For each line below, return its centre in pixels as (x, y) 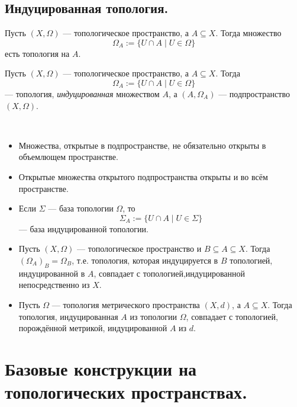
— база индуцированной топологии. (83, 228)
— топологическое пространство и (139, 249)
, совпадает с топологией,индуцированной (170, 273)
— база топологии (81, 208)
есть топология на (37, 53)
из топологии (154, 316)
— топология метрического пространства (126, 304)
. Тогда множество (248, 33)
